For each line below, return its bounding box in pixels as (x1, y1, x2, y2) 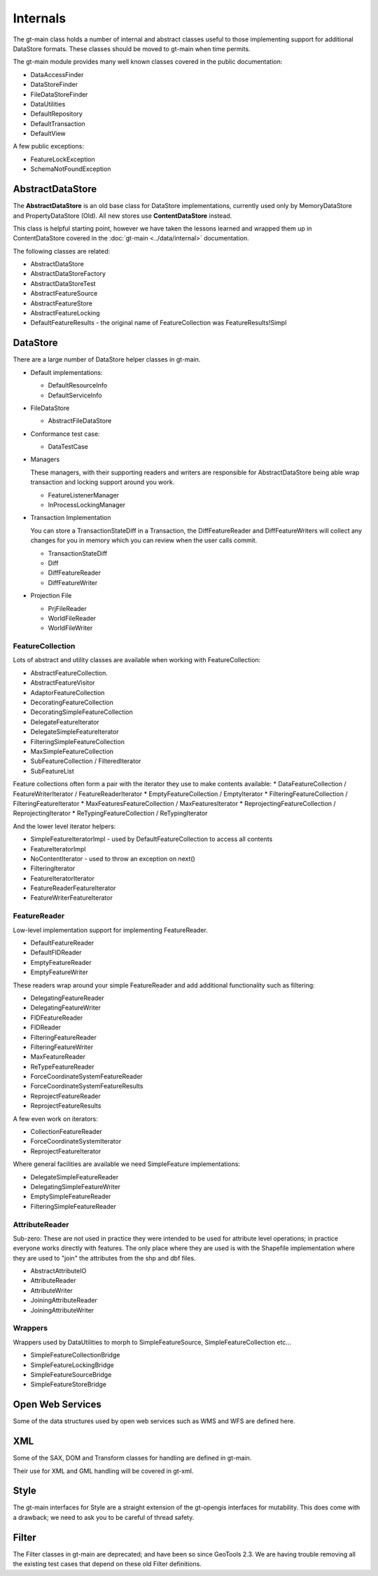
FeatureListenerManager (48, 491, 119, 499)
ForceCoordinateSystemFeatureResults (30, 1082, 143, 1090)
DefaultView (30, 130, 66, 138)
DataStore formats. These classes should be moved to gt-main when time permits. (13, 44, 251, 53)
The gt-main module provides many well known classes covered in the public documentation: (13, 57, 283, 66)
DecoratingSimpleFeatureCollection (30, 708, 133, 716)
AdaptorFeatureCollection (30, 688, 105, 697)
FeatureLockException (30, 155, 96, 163)
